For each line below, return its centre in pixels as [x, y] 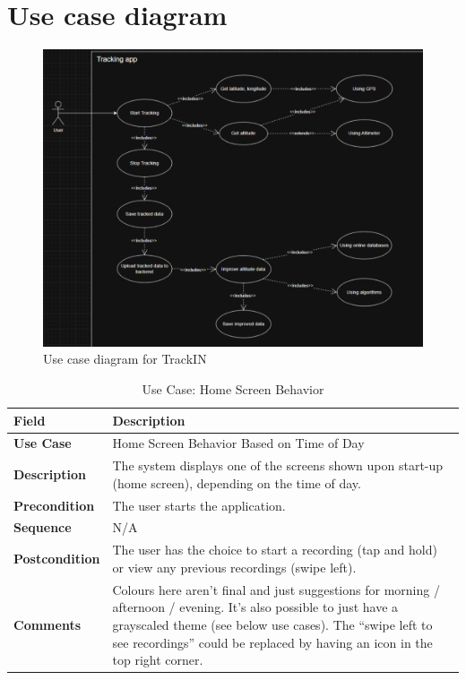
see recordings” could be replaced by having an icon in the [272, 642]
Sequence [43, 527]
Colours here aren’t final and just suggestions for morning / [276, 589]
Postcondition [57, 559]
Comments [47, 624]
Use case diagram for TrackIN [125, 359]
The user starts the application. [199, 505]
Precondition [54, 505]
